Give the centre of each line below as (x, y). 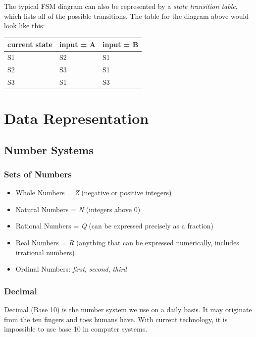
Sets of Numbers (38, 174)
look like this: (25, 26)
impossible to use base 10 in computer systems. (76, 329)
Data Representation (77, 118)
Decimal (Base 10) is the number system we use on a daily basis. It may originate (128, 309)
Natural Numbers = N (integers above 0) (78, 209)
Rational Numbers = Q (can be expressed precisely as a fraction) (114, 226)
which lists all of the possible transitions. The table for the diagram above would (127, 16)
